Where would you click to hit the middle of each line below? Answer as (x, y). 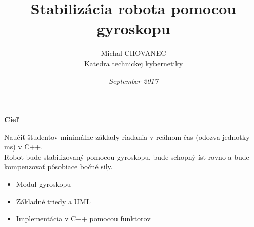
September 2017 (133, 80)
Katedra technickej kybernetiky (133, 63)
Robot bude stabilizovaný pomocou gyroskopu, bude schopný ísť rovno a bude (127, 156)
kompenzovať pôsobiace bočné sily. (58, 167)
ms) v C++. (24, 147)
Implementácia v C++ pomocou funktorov (83, 219)
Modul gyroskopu (44, 184)
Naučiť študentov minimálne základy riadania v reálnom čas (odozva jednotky (127, 136)
